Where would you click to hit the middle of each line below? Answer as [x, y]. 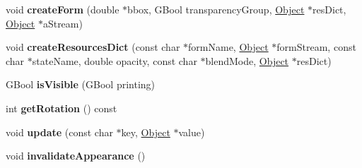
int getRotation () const [62, 108]
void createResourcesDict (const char [93, 47]
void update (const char [59, 132]
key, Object [146, 132]
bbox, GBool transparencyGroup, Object [216, 9]
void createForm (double [63, 9]
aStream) [63, 23]
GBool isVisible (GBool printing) [81, 84]
